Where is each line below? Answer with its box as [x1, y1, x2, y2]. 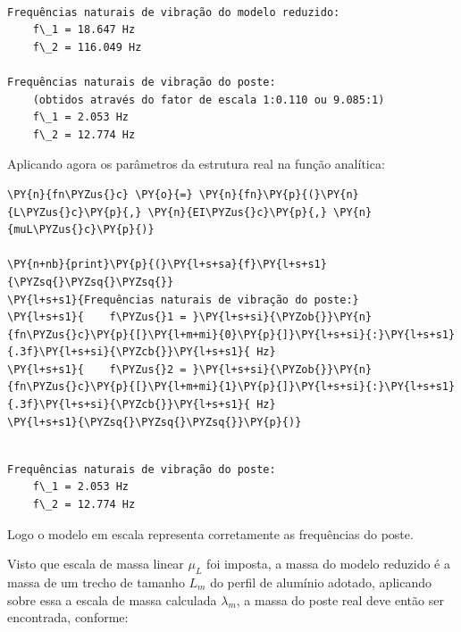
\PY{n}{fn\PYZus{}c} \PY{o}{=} [7, 187, 193, 201]
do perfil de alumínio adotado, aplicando [210, 573, 432, 592]
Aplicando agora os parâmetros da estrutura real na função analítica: [7, 154, 385, 173]
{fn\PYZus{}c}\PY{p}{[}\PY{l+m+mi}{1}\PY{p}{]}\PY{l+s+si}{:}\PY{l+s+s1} [7, 380, 456, 394]
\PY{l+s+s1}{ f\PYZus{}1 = [7, 311, 187, 324]
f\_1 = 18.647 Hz [32, 23, 136, 37]
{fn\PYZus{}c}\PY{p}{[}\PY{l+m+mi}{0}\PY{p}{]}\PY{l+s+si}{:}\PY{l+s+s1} [7, 328, 456, 341]
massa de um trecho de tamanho [7, 573, 185, 592]
